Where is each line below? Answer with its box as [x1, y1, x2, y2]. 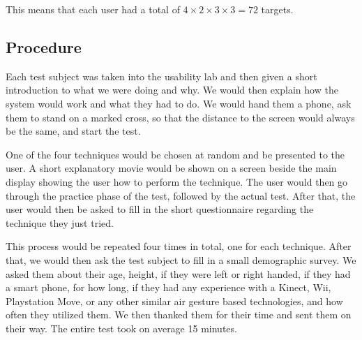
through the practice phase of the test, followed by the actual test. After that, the [6, 188, 356, 202]
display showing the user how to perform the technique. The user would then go [6, 174, 348, 189]
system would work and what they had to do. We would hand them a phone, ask [6, 96, 352, 110]
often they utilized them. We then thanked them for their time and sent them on [6, 307, 352, 322]
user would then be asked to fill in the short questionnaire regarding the [6, 202, 314, 216]
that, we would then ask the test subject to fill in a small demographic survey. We [6, 252, 356, 267]
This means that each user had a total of [6, 2, 180, 16]
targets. [261, 2, 294, 16]
